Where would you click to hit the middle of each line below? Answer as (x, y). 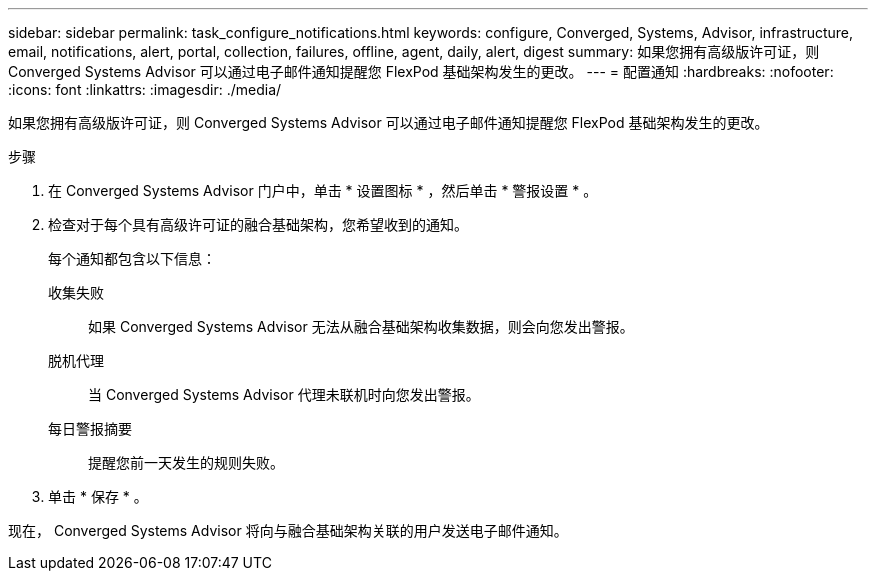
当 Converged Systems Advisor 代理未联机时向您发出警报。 (284, 394)
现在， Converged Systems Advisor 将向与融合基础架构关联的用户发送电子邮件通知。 (288, 530)
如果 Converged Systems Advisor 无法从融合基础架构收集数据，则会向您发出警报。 (361, 326)
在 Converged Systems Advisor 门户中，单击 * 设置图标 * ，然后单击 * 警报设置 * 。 (323, 190)
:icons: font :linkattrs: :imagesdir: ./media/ (145, 89)
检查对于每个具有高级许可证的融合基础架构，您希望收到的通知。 (258, 224)
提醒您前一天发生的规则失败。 (186, 462)
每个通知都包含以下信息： (132, 258)
